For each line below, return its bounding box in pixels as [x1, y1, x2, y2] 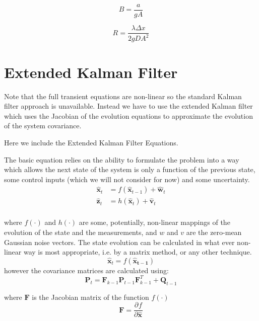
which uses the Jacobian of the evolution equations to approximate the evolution [4, 110, 253, 121]
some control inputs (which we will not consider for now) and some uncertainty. [4, 174, 250, 184]
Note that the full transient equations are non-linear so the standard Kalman [4, 91, 242, 101]
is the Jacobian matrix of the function [32, 291, 149, 302]
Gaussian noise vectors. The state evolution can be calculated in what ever [4, 236, 235, 247]
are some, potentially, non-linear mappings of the [79, 217, 230, 227]
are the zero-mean [186, 227, 242, 237]
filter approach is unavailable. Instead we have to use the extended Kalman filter [4, 101, 253, 111]
